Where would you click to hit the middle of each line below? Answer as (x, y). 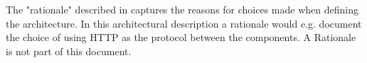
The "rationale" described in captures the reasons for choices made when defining (182, 9)
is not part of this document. (69, 51)
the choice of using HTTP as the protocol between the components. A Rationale (181, 37)
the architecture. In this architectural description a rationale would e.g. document (184, 23)
